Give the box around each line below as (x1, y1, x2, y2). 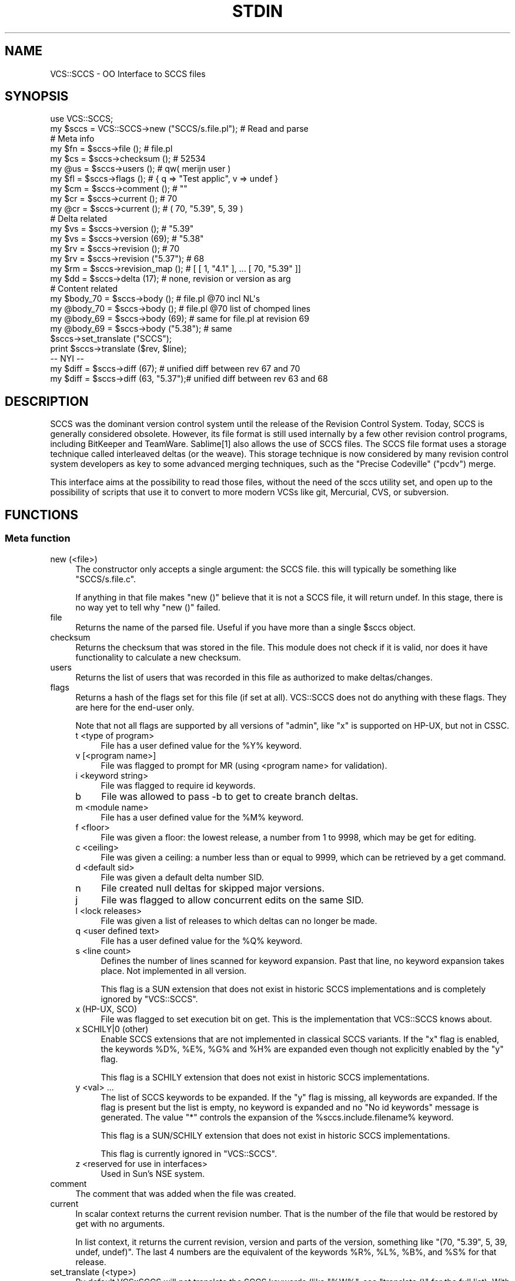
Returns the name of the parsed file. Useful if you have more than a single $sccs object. (75, 622, 416, 632)
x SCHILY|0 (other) (75, 1023, 149, 1034)
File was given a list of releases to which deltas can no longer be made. (101, 915, 377, 926)
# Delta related (50, 213, 108, 224)
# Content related (50, 283, 118, 294)
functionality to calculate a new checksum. (75, 652, 241, 662)
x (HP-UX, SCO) (75, 1003, 138, 1014)
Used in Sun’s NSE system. (101, 1168, 205, 1179)
